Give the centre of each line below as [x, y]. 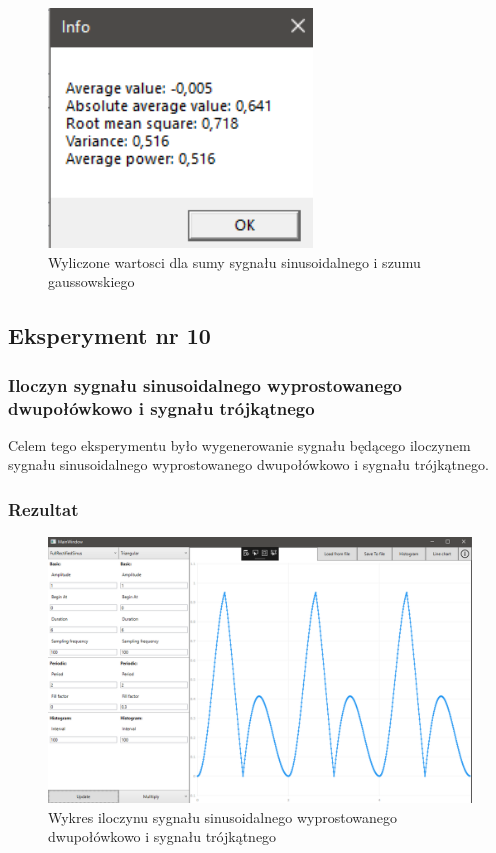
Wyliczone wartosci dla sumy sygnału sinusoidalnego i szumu [234, 261]
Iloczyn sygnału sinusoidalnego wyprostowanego [205, 384]
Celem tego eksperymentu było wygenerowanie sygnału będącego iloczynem [239, 444]
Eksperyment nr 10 [109, 335]
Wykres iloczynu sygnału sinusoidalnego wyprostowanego [222, 816]
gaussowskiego [91, 281]
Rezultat [43, 508]
